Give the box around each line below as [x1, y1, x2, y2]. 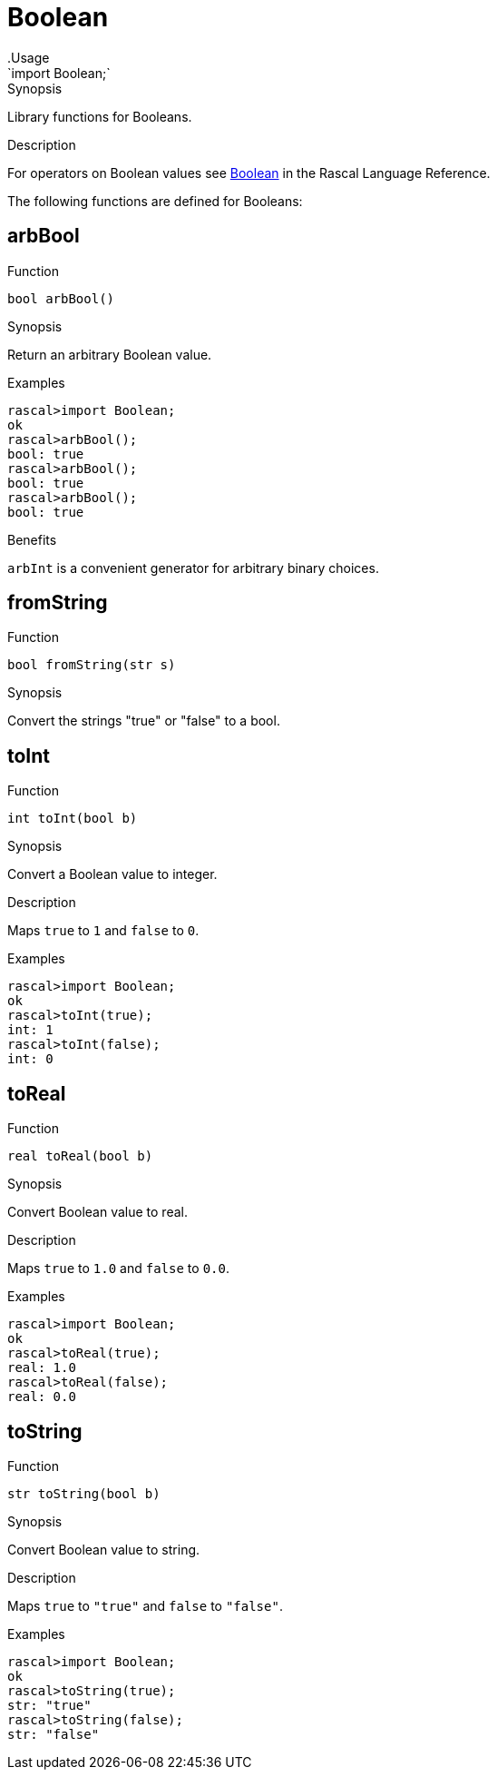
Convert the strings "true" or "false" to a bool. [7, 713, 280, 729]
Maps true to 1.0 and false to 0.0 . [7, 1260, 229, 1277]
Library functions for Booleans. [7, 108, 192, 124]
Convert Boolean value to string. [7, 1541, 200, 1557]
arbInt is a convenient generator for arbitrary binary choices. [7, 559, 379, 576]
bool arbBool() [7, 291, 115, 306]
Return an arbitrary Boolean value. [7, 346, 212, 362]
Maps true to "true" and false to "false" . [7, 1597, 283, 1614]
